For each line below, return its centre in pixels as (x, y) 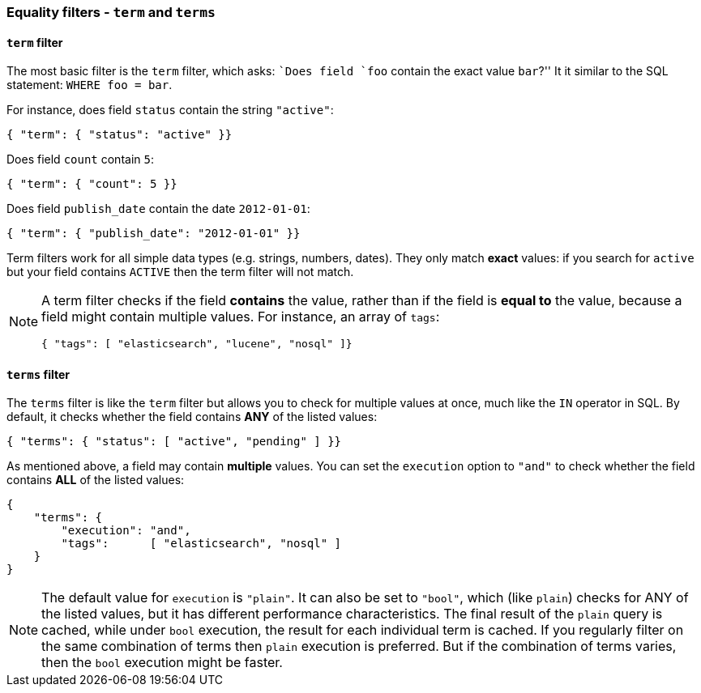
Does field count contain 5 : (80, 159)
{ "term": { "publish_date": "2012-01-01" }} (154, 234)
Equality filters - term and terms (111, 12)
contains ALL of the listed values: (96, 480)
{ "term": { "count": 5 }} (92, 184)
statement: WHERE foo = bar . (90, 85)
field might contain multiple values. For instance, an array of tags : (241, 317)
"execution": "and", (126, 531)
